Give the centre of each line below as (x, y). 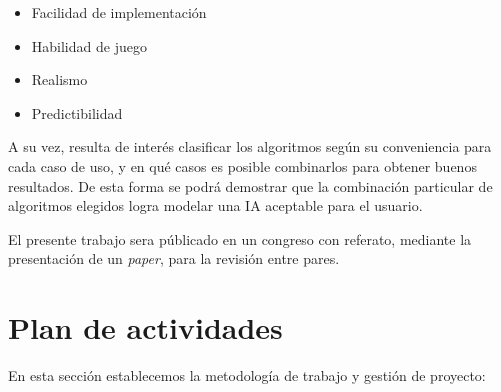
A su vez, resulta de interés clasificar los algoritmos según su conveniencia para (250, 146)
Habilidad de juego (89, 45)
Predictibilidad (77, 112)
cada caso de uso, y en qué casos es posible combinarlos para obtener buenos (242, 165)
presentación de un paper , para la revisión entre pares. (174, 258)
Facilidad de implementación (119, 12)
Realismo (59, 79)
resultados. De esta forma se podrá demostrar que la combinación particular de (250, 185)
